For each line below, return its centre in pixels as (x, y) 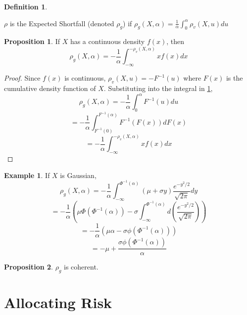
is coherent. (81, 267)
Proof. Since (22, 78)
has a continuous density (107, 41)
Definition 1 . (26, 6)
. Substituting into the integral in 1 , (158, 88)
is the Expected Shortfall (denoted (62, 23)
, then (175, 41)
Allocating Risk (58, 302)
